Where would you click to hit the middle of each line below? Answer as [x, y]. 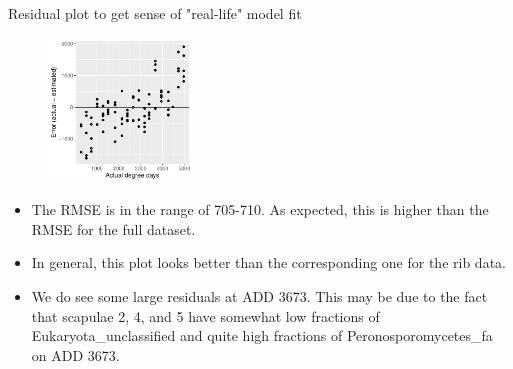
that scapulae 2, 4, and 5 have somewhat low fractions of [205, 315]
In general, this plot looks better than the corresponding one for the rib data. [268, 262]
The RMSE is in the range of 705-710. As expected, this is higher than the [260, 209]
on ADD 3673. [75, 354]
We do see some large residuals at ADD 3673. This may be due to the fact [259, 295]
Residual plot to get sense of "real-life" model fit [155, 13]
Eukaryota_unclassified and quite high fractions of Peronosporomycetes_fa [262, 335]
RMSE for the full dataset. [113, 228]
